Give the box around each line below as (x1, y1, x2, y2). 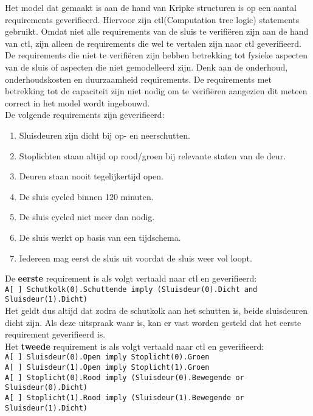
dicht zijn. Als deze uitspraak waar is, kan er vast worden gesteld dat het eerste (5, 316, 301, 328)
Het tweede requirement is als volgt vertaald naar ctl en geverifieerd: (5, 339, 264, 352)
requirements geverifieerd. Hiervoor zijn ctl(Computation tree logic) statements (5, 13, 300, 26)
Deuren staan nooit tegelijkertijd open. (19, 170, 164, 182)
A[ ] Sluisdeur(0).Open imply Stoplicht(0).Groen (5, 353, 210, 362)
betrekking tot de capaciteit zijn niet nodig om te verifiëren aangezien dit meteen (5, 85, 308, 97)
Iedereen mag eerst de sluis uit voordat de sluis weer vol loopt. (19, 251, 252, 264)
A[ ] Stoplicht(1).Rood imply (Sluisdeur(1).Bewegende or (5, 393, 244, 402)
